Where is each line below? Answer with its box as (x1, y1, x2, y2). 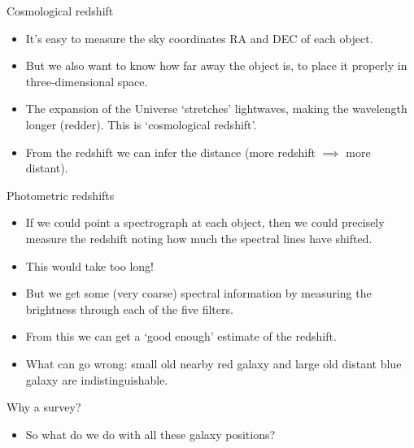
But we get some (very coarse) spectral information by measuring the (25, 285, 372, 302)
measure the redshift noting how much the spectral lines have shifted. (25, 229, 373, 246)
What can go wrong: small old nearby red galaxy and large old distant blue (25, 354, 402, 372)
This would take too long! (25, 257, 154, 274)
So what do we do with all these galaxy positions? (25, 425, 276, 442)
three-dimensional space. (25, 72, 148, 89)
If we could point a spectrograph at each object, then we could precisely (25, 214, 385, 231)
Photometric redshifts (7, 186, 115, 203)
